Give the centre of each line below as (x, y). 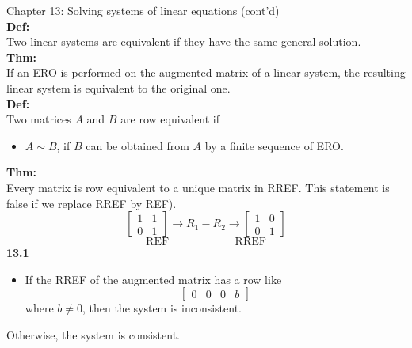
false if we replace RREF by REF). (92, 203)
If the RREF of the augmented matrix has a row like (153, 279)
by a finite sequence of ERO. (274, 145)
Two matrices (39, 119)
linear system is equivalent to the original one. (118, 87)
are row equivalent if (170, 119)
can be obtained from (137, 145)
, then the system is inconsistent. (162, 308)
